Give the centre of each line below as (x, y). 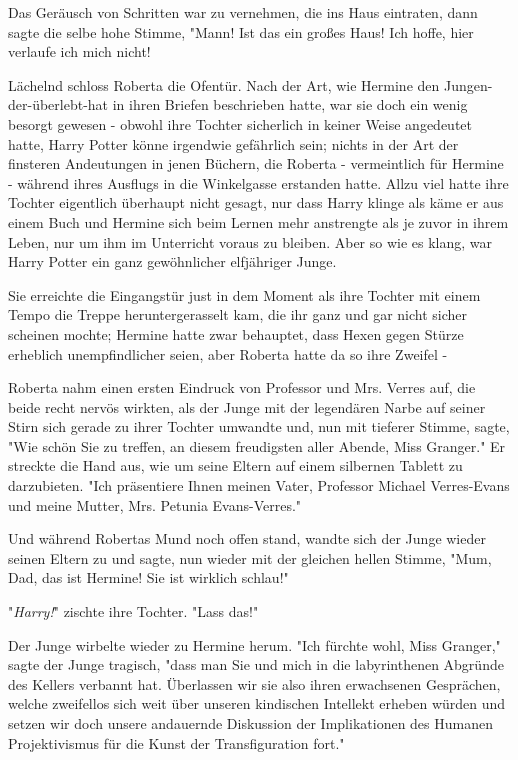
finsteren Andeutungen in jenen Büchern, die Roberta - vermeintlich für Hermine (256, 163)
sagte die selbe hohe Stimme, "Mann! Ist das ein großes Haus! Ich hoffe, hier (241, 31)
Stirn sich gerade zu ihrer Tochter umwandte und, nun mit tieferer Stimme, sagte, (259, 426)
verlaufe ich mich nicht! (79, 51)
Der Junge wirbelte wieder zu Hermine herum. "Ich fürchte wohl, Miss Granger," (254, 644)
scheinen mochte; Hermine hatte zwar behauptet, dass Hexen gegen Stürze (236, 333)
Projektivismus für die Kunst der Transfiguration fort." (176, 742)
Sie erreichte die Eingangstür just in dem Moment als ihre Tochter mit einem (244, 294)
